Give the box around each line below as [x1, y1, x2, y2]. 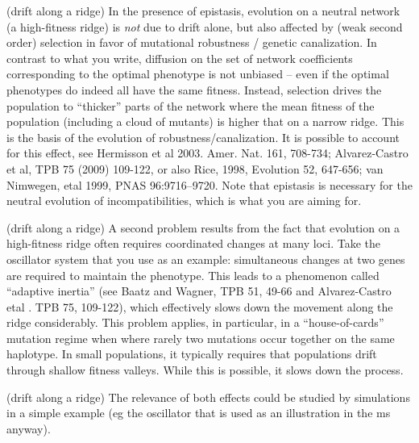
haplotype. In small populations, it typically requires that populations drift [6, 345, 377, 362]
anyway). [6, 420, 51, 437]
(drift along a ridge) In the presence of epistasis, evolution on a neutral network [6, 2, 400, 19]
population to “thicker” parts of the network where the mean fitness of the [6, 97, 375, 114]
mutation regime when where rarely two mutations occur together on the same [6, 329, 395, 346]
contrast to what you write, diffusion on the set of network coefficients [6, 49, 353, 66]
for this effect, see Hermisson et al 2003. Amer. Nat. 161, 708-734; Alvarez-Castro [6, 144, 409, 161]
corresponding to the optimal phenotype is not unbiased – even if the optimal [6, 65, 389, 82]
